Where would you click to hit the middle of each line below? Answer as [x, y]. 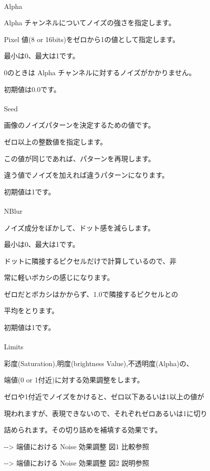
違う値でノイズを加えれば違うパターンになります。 [86, 175]
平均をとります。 [31, 310]
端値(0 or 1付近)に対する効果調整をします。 [74, 380]
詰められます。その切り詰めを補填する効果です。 [83, 430]
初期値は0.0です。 [32, 89]
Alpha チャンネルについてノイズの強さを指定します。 [90, 23]
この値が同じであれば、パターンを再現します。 [80, 158]
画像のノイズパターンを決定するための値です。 [80, 125]
